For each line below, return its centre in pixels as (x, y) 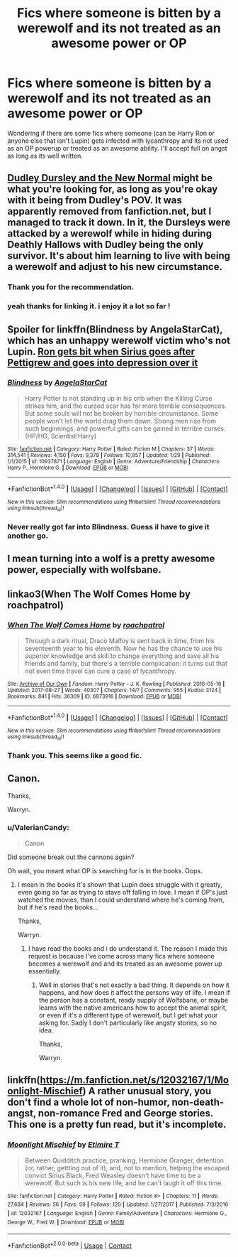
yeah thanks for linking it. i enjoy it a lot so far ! (89, 306)
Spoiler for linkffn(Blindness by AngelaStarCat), (115, 329)
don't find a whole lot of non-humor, (89, 1102)
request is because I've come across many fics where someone (121, 956)
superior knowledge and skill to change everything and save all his (122, 656)
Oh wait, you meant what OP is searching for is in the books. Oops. (105, 870)
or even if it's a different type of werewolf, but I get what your (128, 1015)
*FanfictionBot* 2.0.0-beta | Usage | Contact (70, 1245)
